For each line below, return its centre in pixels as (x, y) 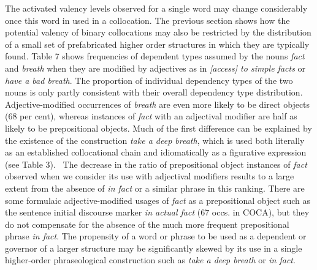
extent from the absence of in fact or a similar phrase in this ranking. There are (155, 188)
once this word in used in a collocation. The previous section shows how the (147, 20)
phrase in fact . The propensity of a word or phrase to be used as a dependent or (156, 236)
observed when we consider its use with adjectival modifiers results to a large (150, 176)
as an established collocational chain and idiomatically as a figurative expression (156, 152)
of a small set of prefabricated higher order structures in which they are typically (157, 44)
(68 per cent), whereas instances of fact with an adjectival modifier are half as (151, 116)
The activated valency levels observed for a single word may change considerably (156, 8)
